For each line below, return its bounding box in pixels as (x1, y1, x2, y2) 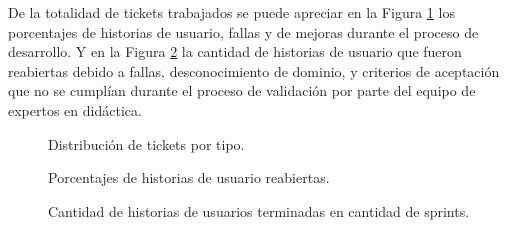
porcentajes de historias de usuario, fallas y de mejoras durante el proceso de (8, 21, 479, 42)
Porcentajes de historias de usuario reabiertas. (48, 167, 330, 188)
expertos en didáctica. (8, 99, 142, 120)
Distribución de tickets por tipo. (48, 133, 245, 154)
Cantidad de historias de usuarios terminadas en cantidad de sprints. (48, 200, 470, 221)
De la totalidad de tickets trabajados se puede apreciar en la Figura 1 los (8, 2, 455, 22)
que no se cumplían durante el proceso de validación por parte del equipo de (8, 80, 476, 101)
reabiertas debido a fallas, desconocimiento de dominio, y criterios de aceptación (8, 60, 500, 81)
